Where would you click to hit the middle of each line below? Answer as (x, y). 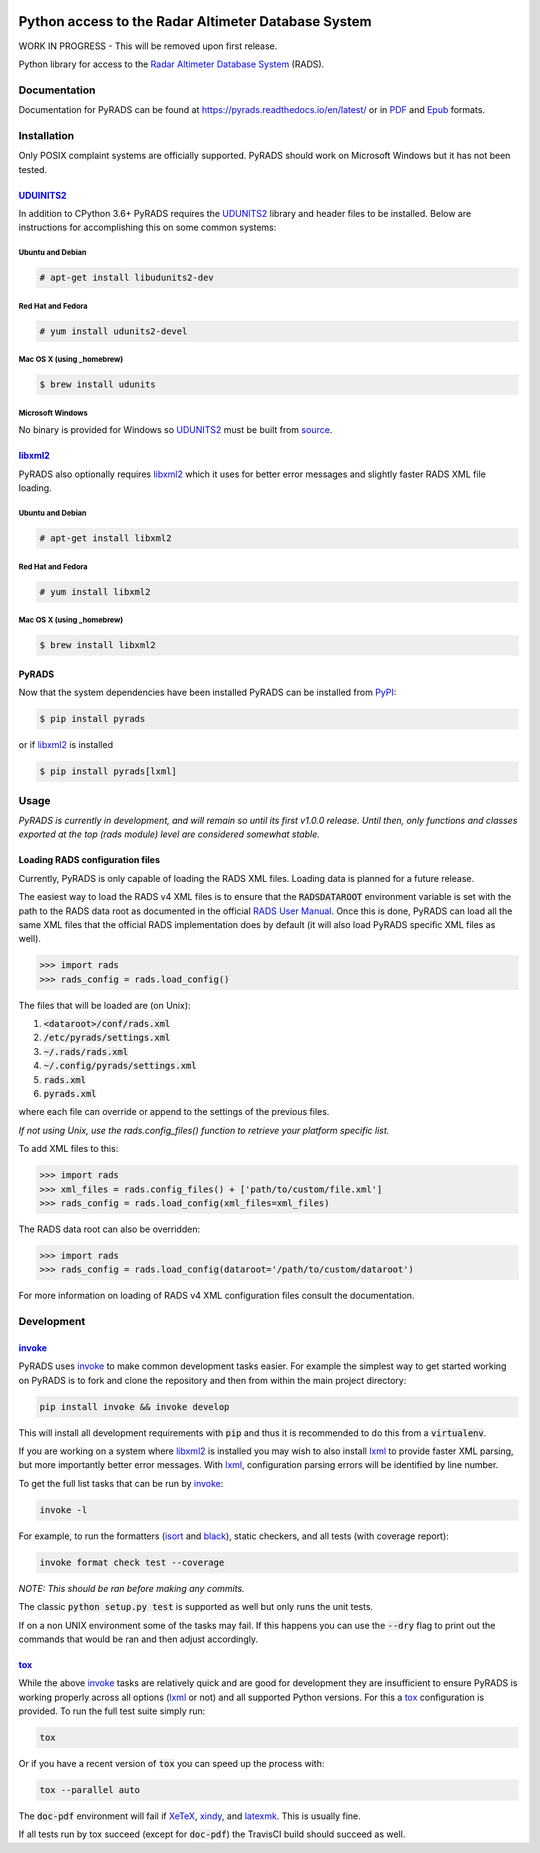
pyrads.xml (70, 1094)
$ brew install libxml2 (98, 645)
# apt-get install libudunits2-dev (126, 278)
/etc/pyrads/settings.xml (107, 1038)
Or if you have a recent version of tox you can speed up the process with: (171, 1764)
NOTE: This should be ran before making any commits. (131, 1588)
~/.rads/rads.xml (86, 1051)
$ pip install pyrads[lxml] (108, 771)
